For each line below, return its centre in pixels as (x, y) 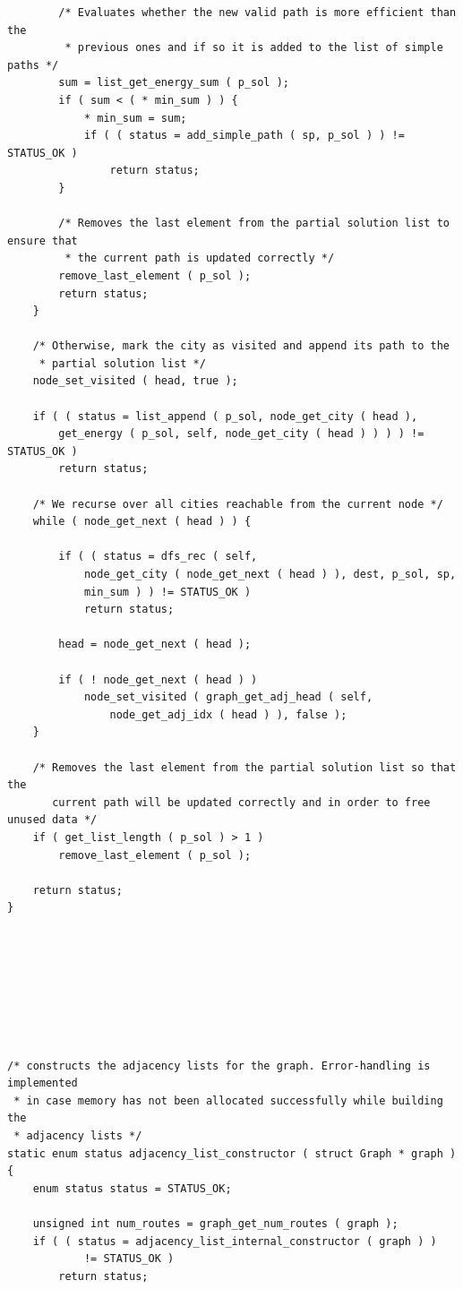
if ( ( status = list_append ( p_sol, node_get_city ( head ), (225, 416)
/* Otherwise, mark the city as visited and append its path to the (241, 346)
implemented (43, 1083)
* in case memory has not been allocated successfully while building (228, 1100)
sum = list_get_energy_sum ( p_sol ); (174, 83)
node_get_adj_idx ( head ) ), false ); (228, 714)
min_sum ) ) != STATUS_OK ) (167, 592)
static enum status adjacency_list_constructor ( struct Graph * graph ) (232, 1153)
